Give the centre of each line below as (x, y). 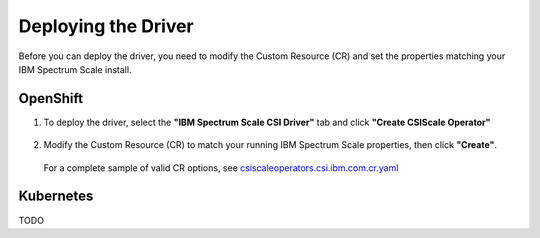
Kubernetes (56, 196)
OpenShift (51, 98)
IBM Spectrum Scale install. (75, 69)
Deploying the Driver (106, 26)
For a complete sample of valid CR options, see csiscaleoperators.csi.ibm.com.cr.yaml (221, 167)
